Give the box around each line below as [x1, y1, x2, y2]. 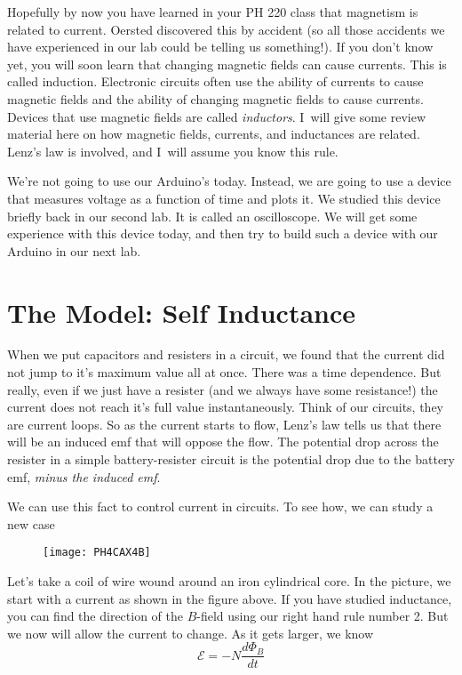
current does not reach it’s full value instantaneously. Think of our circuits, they [7, 398, 444, 416]
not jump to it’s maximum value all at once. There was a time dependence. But [7, 363, 442, 382]
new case [7, 514, 55, 533]
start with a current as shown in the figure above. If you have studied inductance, [7, 589, 452, 607]
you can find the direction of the [7, 607, 184, 625]
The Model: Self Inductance [7, 293, 356, 330]
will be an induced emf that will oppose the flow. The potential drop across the [7, 432, 439, 451]
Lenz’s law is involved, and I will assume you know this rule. [7, 141, 339, 160]
